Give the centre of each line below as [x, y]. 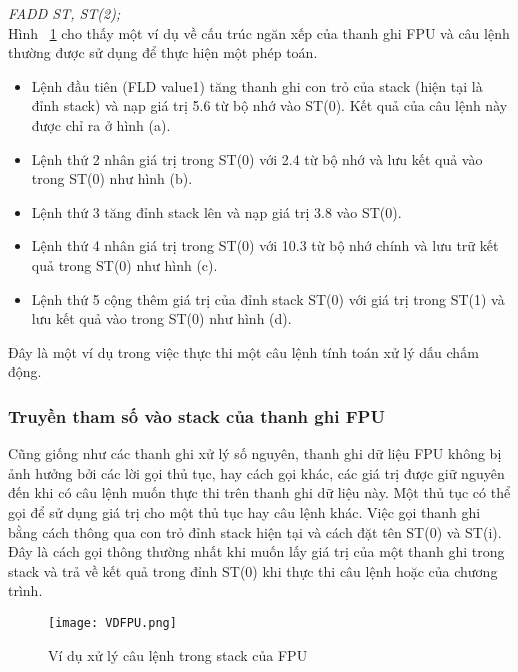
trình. [25, 590]
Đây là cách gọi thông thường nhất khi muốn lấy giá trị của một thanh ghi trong [256, 551]
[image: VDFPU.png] [112, 622]
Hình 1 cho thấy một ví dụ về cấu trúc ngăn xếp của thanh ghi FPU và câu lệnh [259, 32]
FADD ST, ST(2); [64, 13]
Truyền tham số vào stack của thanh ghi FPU [196, 415]
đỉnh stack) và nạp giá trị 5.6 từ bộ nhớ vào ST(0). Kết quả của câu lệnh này [269, 105]
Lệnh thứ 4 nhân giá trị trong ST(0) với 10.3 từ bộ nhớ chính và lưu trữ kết [265, 245]
